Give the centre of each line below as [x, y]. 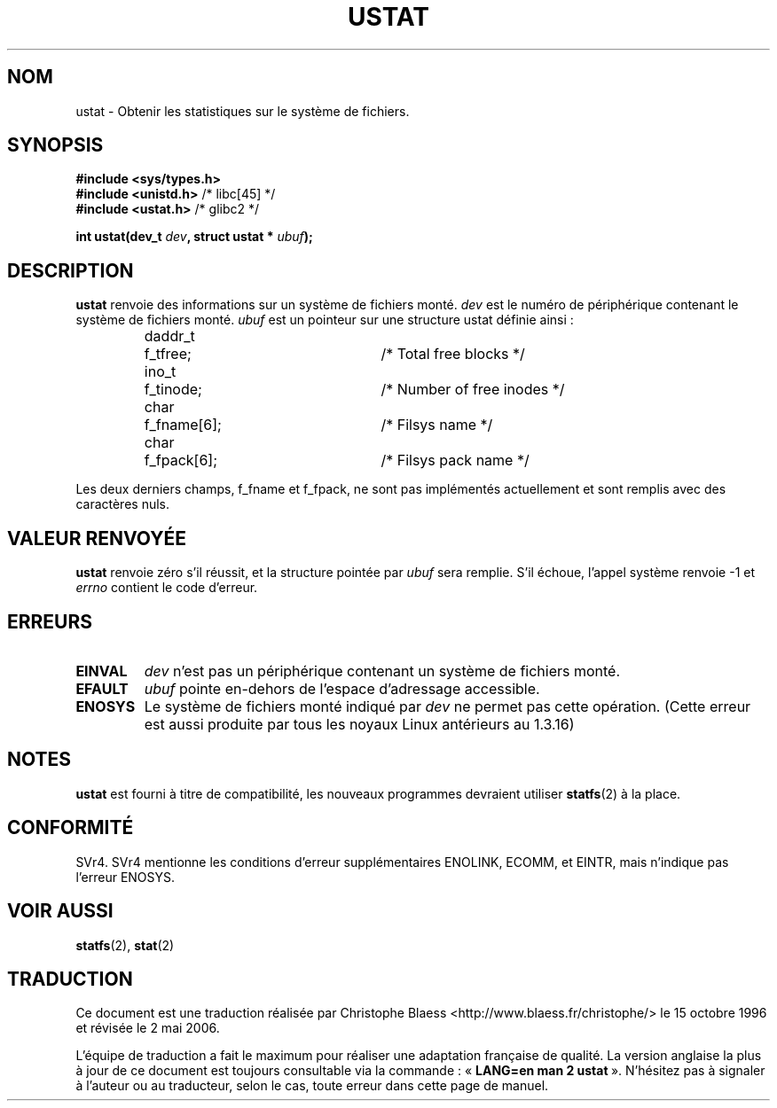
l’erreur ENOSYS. [126, 877]
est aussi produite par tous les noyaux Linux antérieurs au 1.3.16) [359, 724]
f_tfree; [168, 354]
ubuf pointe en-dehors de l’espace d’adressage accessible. [342, 688]
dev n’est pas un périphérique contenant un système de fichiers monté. [382, 671]
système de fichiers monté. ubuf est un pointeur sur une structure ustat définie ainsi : [325, 320]
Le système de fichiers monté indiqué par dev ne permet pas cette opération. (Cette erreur [447, 706]
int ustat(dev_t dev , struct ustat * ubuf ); [194, 237]
